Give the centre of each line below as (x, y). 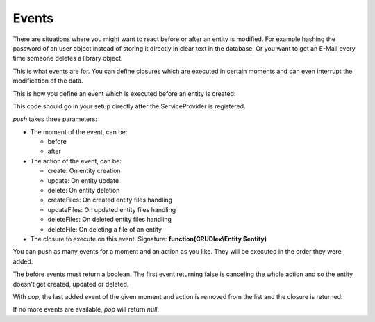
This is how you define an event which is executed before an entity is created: (124, 93)
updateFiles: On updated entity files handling (112, 209)
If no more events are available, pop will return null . (86, 309)
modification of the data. (48, 81)
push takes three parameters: (55, 119)
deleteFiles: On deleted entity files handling (109, 220)
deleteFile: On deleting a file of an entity (105, 229)
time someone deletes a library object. (68, 58)
